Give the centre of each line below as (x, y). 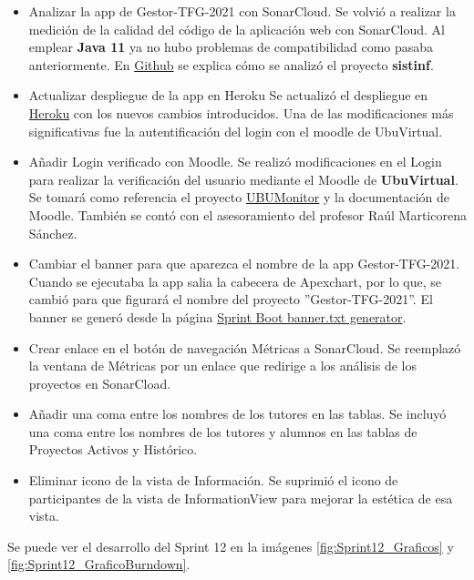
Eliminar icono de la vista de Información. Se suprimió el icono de (213, 480)
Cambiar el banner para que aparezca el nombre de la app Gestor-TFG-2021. (244, 264)
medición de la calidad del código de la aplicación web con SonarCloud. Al (237, 29)
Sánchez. (53, 233)
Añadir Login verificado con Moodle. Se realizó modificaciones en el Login (235, 162)
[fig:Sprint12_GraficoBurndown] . (99, 564)
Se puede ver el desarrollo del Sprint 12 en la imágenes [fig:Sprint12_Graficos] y (231, 546)
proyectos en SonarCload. (100, 383)
